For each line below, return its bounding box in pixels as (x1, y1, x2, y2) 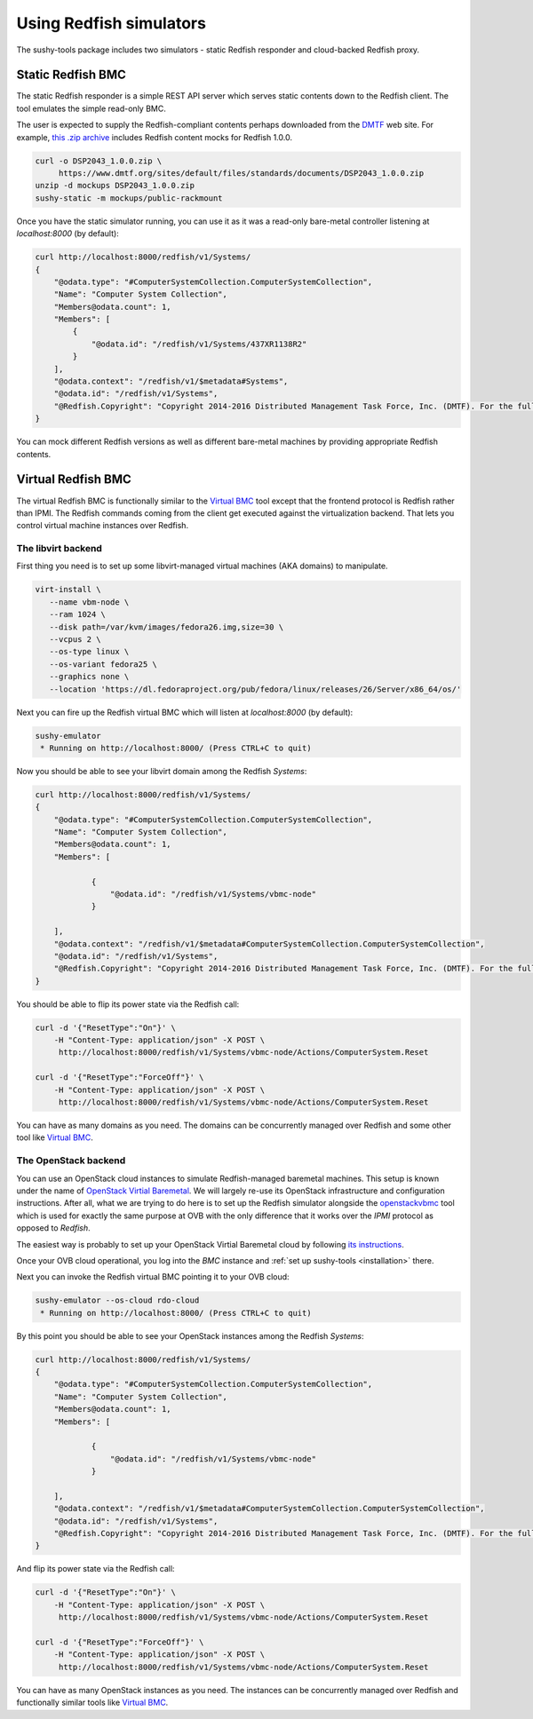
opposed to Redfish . (16, 1223, 91, 1233)
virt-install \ (35, 584, 101, 595)
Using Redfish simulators (16, 13, 206, 33)
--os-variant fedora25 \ (49, 659, 157, 669)
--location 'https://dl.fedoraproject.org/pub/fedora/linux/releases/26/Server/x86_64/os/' (49, 684, 462, 694)
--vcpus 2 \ (49, 634, 101, 644)
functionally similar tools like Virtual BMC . (16, 1697, 169, 1708)
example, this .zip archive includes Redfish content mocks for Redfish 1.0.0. (16, 131, 293, 142)
